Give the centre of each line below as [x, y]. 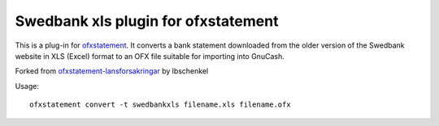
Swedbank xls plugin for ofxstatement [147, 21]
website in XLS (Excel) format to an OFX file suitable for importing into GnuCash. [150, 56]
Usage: [27, 86]
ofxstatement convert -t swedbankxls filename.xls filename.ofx [161, 105]
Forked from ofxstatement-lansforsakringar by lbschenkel [112, 71]
